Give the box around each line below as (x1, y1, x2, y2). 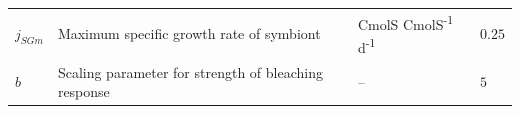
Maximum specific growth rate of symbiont (57, 23, 321, 44)
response (57, 81, 110, 102)
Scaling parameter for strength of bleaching (57, 61, 323, 82)
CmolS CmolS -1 (357, 10, 454, 34)
